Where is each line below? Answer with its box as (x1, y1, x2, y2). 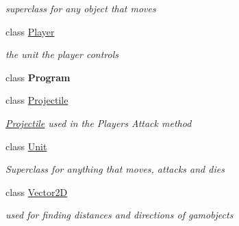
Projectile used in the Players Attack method (5, 115, 192, 130)
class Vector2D (5, 184, 68, 199)
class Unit (5, 139, 47, 153)
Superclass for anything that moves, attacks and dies (5, 162, 225, 176)
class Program (5, 70, 71, 84)
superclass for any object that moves (5, 1, 156, 15)
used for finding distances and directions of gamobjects (5, 208, 234, 222)
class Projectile (5, 93, 68, 107)
